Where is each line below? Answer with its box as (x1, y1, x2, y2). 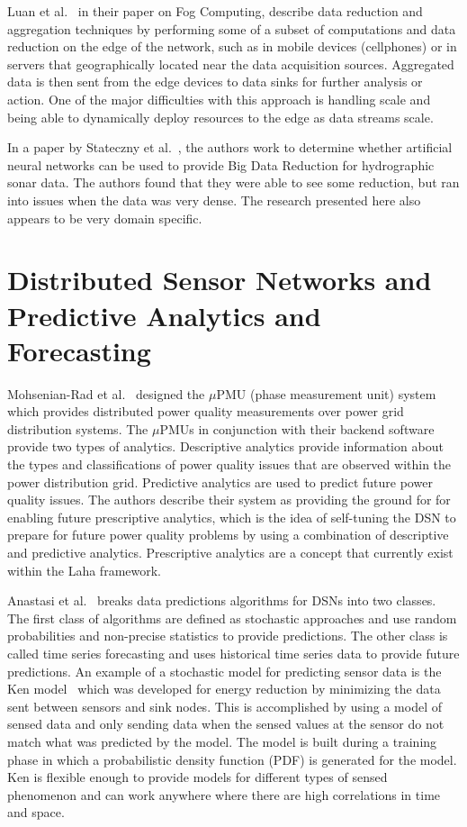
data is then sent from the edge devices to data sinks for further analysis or (7, 72, 423, 91)
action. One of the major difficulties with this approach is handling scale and (7, 89, 431, 108)
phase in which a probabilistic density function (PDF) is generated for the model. (7, 750, 457, 768)
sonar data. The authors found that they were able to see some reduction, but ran (7, 173, 460, 192)
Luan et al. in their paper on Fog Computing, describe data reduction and (7, 2, 423, 20)
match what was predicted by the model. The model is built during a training (7, 732, 437, 750)
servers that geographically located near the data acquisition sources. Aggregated (7, 54, 454, 73)
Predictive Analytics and (7, 296, 321, 333)
